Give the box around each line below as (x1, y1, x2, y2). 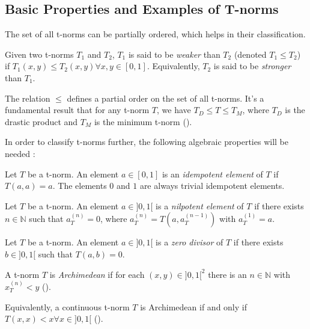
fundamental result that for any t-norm (5, 103, 150, 116)
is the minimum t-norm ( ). (94, 115, 192, 128)
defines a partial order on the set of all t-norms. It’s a (67, 91, 264, 104)
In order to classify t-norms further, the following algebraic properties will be (5, 135, 288, 148)
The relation (5, 91, 50, 104)
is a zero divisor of (156, 236, 223, 248)
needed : (5, 147, 35, 159)
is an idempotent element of (162, 167, 263, 180)
